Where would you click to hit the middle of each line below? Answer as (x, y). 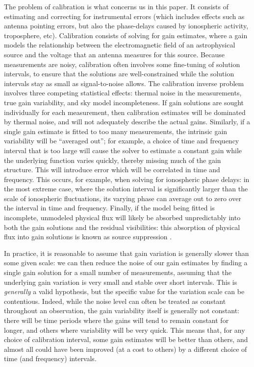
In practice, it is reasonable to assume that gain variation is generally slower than (127, 253)
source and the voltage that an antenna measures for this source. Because (114, 54)
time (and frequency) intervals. (50, 358)
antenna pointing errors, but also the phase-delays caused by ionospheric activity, (126, 26)
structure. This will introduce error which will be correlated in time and (112, 170)
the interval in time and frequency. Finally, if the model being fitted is (109, 208)
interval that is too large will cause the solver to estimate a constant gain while (123, 150)
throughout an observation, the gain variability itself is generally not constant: (122, 310)
